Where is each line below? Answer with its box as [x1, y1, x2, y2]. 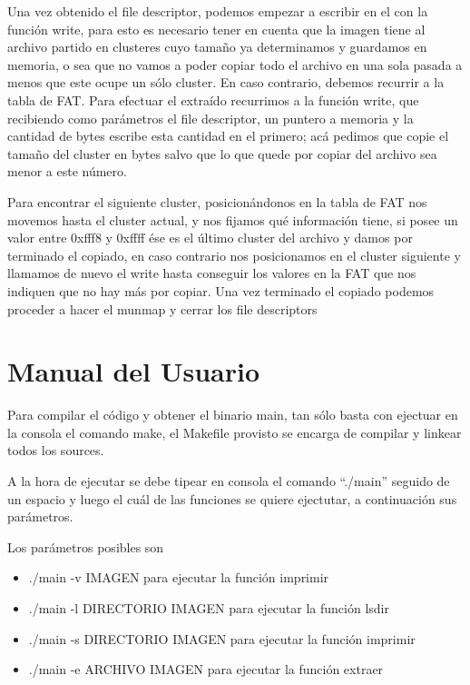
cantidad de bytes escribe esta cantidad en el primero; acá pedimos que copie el [7, 126, 449, 145]
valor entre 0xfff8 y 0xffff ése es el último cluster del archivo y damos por [7, 228, 413, 247]
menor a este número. [7, 162, 127, 181]
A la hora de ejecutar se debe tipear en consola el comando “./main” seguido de [7, 472, 450, 490]
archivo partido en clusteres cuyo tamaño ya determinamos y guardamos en [7, 37, 427, 56]
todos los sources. [7, 441, 104, 460]
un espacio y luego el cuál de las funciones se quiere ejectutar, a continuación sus [7, 489, 457, 508]
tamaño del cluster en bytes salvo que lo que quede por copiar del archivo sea [7, 144, 437, 163]
